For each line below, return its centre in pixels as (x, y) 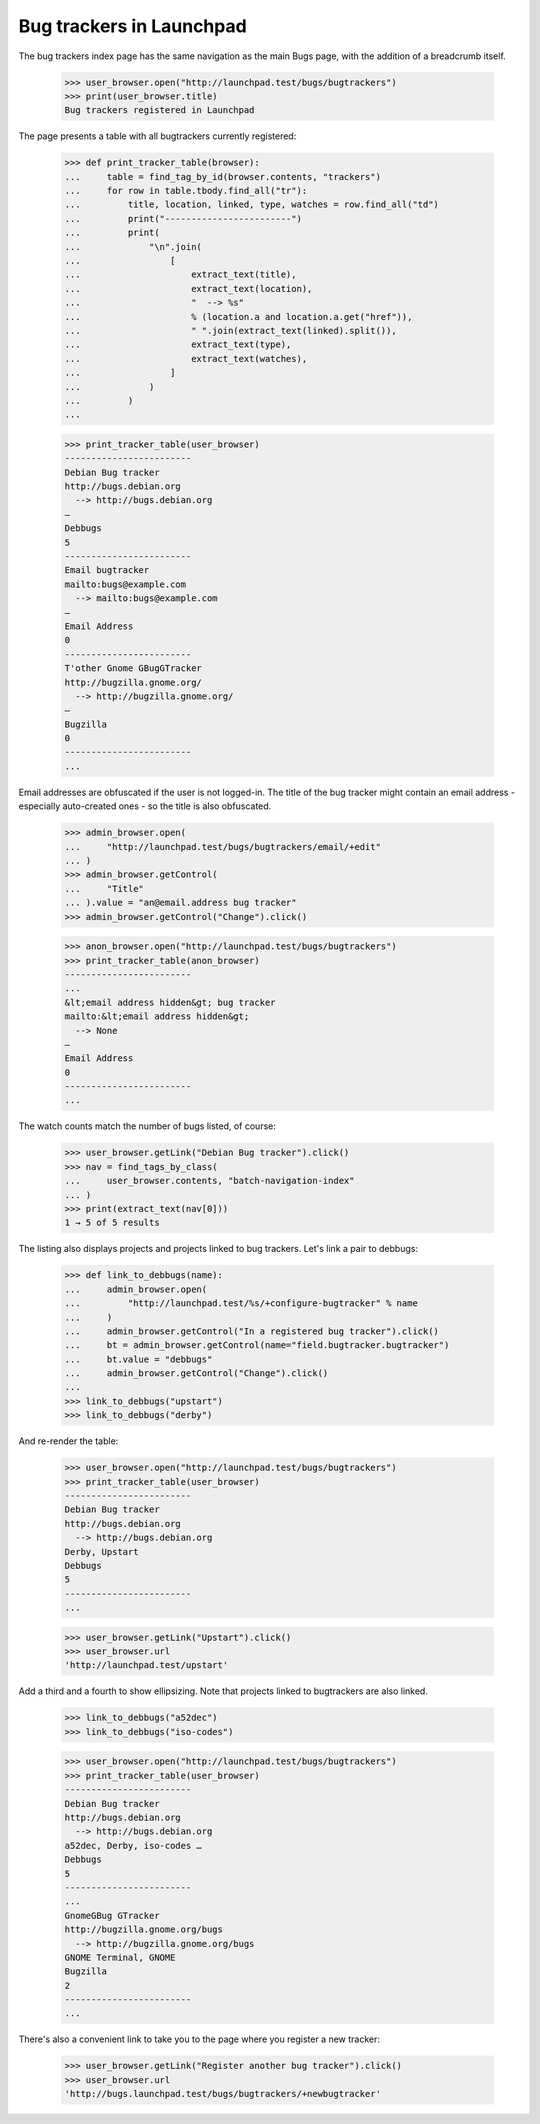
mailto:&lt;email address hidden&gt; (157, 1016)
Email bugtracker (107, 570)
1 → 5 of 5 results (112, 1223)
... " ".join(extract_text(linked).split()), (230, 330)
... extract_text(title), (180, 274)
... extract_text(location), (188, 288)
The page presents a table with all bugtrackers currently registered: (157, 136)
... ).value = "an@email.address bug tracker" (180, 903)
